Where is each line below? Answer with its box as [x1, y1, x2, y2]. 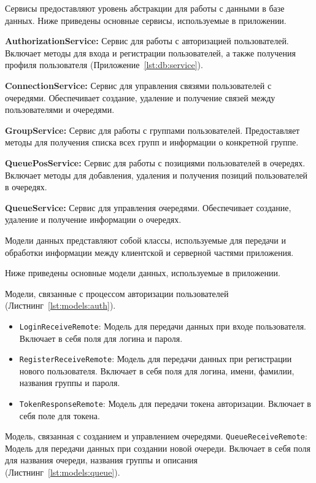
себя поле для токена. [19, 409, 100, 422]
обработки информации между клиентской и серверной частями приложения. [5, 245, 294, 258]
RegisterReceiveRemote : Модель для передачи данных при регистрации [19, 352, 292, 365]
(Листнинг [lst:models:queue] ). [5, 466, 120, 479]
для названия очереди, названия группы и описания [5, 454, 198, 466]
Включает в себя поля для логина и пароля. [19, 331, 183, 344]
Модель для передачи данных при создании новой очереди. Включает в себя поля [5, 441, 311, 454]
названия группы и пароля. [19, 376, 120, 389]
